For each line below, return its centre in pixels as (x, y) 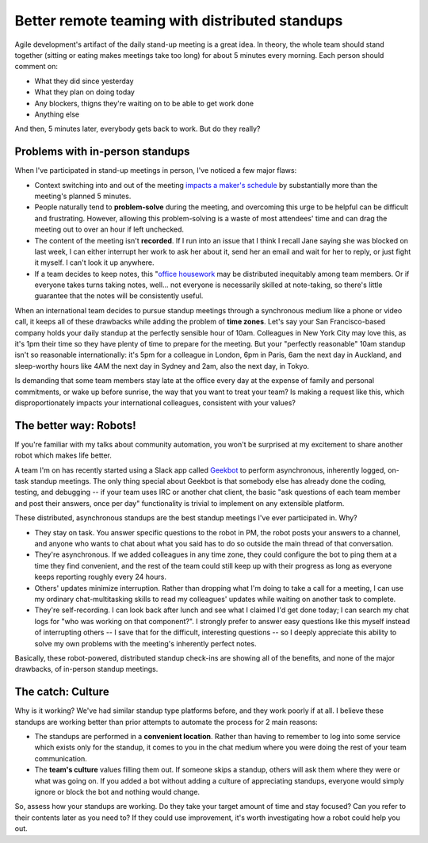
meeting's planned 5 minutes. (83, 196)
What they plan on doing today (84, 92)
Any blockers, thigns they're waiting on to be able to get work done (144, 103)
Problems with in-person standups (102, 152)
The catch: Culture (62, 692)
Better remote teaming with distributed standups (179, 21)
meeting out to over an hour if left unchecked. (109, 229)
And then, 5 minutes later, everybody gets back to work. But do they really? (138, 129)
